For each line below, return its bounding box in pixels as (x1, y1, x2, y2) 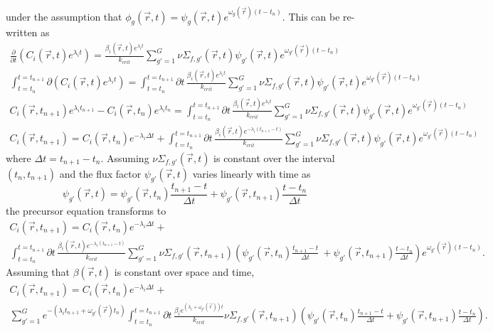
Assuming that (6, 264, 70, 279)
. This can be (282, 9, 340, 23)
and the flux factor (59, 166, 142, 181)
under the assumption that (6, 9, 122, 23)
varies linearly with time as (192, 166, 311, 181)
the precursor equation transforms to (6, 203, 166, 218)
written (6, 25, 38, 40)
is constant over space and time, (114, 264, 255, 279)
